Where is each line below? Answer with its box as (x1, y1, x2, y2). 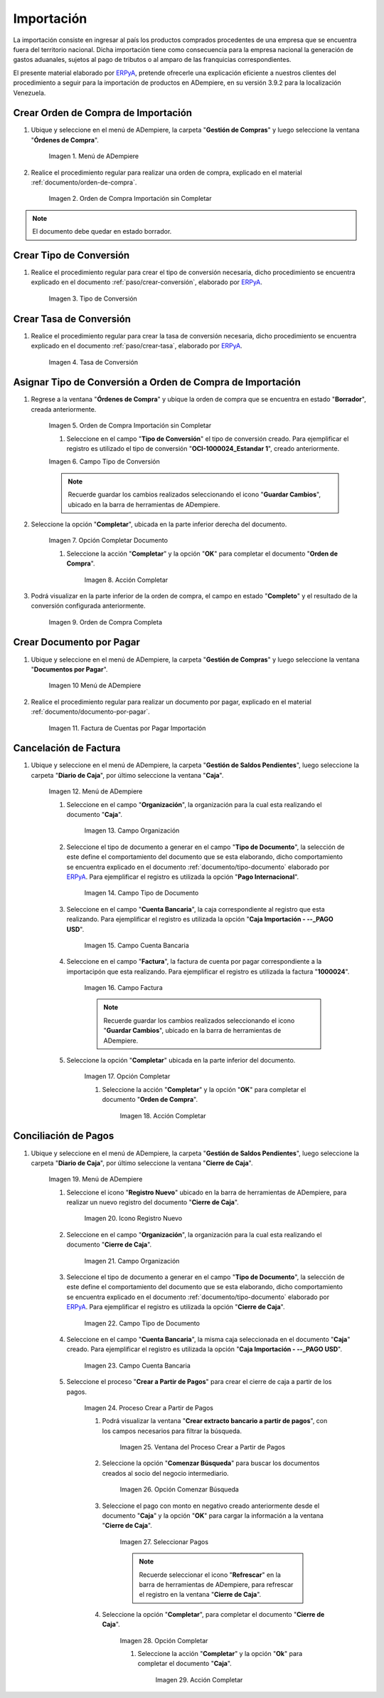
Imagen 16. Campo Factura (84, 984, 163, 992)
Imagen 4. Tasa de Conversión (48, 358, 139, 366)
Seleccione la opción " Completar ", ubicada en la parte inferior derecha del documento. (31, 520, 287, 528)
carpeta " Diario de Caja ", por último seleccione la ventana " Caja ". (31, 771, 224, 779)
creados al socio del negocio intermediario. (102, 1469, 229, 1477)
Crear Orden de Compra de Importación (13, 107, 192, 119)
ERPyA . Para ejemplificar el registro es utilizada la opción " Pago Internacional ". (66, 873, 299, 881)
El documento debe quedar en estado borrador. (32, 227, 172, 236)
